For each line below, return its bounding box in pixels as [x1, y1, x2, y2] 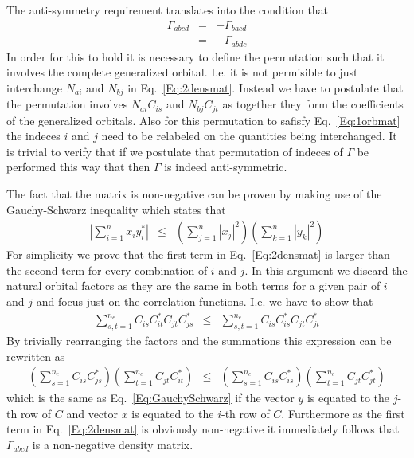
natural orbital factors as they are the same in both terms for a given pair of [6, 277, 381, 294]
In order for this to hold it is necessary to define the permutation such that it [6, 48, 385, 65]
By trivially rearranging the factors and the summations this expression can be [6, 331, 392, 348]
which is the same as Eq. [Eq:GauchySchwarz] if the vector [6, 389, 295, 406]
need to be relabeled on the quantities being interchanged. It [101, 127, 397, 144]
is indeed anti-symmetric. [164, 159, 287, 175]
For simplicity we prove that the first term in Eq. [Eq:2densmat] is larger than [6, 246, 390, 263]
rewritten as [6, 347, 65, 364]
